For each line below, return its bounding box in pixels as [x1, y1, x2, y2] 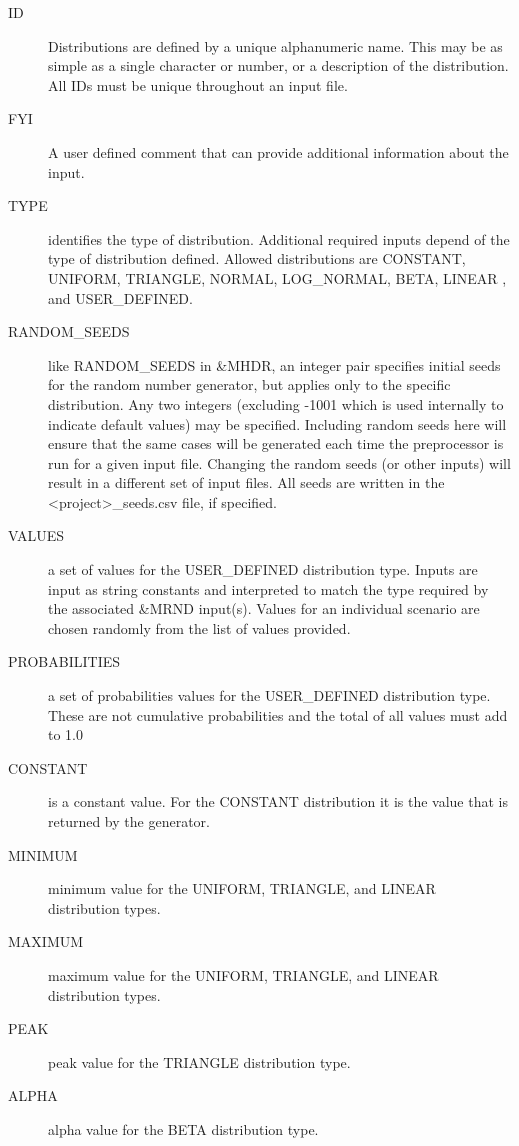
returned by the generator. [48, 811, 210, 831]
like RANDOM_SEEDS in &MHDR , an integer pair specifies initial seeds [48, 354, 501, 375]
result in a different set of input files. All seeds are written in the [48, 472, 445, 493]
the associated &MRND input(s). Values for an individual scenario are [48, 598, 480, 619]
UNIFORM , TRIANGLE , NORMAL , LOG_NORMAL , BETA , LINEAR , [48, 267, 507, 288]
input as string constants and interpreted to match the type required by [48, 578, 489, 599]
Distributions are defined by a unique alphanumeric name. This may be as [48, 35, 503, 56]
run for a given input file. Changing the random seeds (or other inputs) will [48, 452, 511, 473]
